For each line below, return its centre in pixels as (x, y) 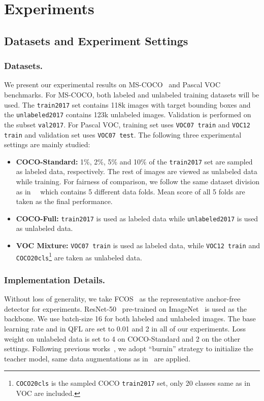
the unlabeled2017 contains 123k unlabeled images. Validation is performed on (128, 114)
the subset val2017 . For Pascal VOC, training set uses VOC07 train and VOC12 (127, 124)
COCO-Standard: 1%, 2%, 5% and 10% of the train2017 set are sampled (134, 161)
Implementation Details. (55, 279)
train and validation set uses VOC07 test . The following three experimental (123, 134)
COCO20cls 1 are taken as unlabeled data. (79, 256)
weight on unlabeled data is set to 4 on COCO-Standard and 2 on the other (122, 338)
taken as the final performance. (64, 201)
